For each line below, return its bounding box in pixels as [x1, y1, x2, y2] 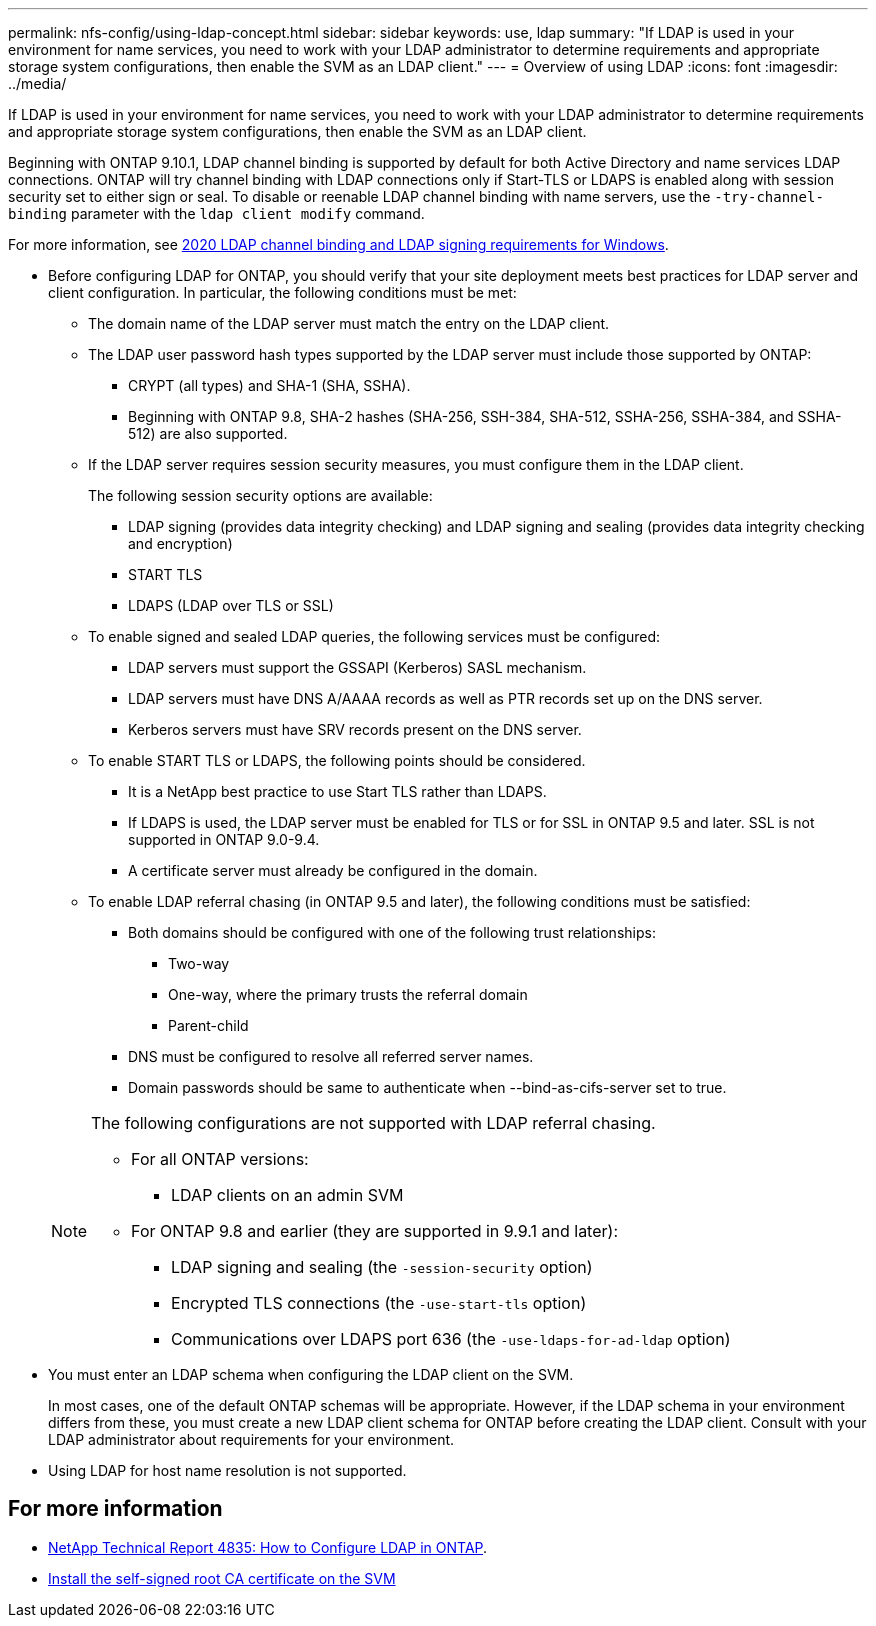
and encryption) [128, 535, 233, 552]
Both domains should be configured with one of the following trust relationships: [128, 924, 656, 941]
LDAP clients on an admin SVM [171, 1185, 404, 1205]
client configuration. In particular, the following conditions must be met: [48, 284, 517, 301]
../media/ [8, 75, 67, 92]
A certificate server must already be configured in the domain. [128, 862, 538, 879]
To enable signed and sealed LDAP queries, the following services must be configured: [88, 628, 661, 645]
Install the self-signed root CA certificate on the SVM [48, 1569, 396, 1587]
